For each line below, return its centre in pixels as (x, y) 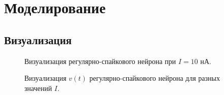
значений (38, 88)
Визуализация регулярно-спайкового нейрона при (100, 61)
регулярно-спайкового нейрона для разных (155, 78)
